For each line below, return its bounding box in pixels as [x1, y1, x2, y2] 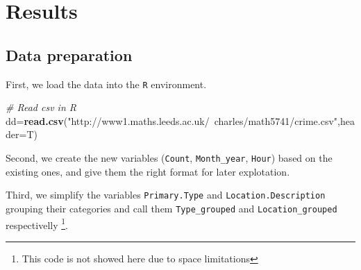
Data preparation [6, 44, 133, 65]
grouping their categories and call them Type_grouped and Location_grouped [6, 201, 337, 215]
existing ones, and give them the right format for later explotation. [6, 164, 290, 178]
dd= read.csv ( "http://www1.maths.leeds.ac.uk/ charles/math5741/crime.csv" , [6, 113, 340, 128]
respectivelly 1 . [6, 215, 68, 232]
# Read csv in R [6, 100, 77, 115]
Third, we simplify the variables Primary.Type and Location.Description [6, 187, 326, 202]
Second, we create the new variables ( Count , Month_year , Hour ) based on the [6, 151, 333, 165]
